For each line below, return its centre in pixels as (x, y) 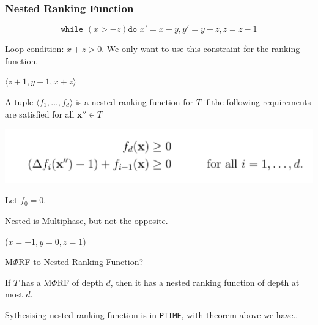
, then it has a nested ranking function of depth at (205, 282)
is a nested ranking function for (135, 102)
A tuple (19, 102)
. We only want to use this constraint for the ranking (201, 49)
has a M (36, 282)
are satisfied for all (40, 114)
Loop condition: (35, 49)
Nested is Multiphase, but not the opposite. (87, 220)
